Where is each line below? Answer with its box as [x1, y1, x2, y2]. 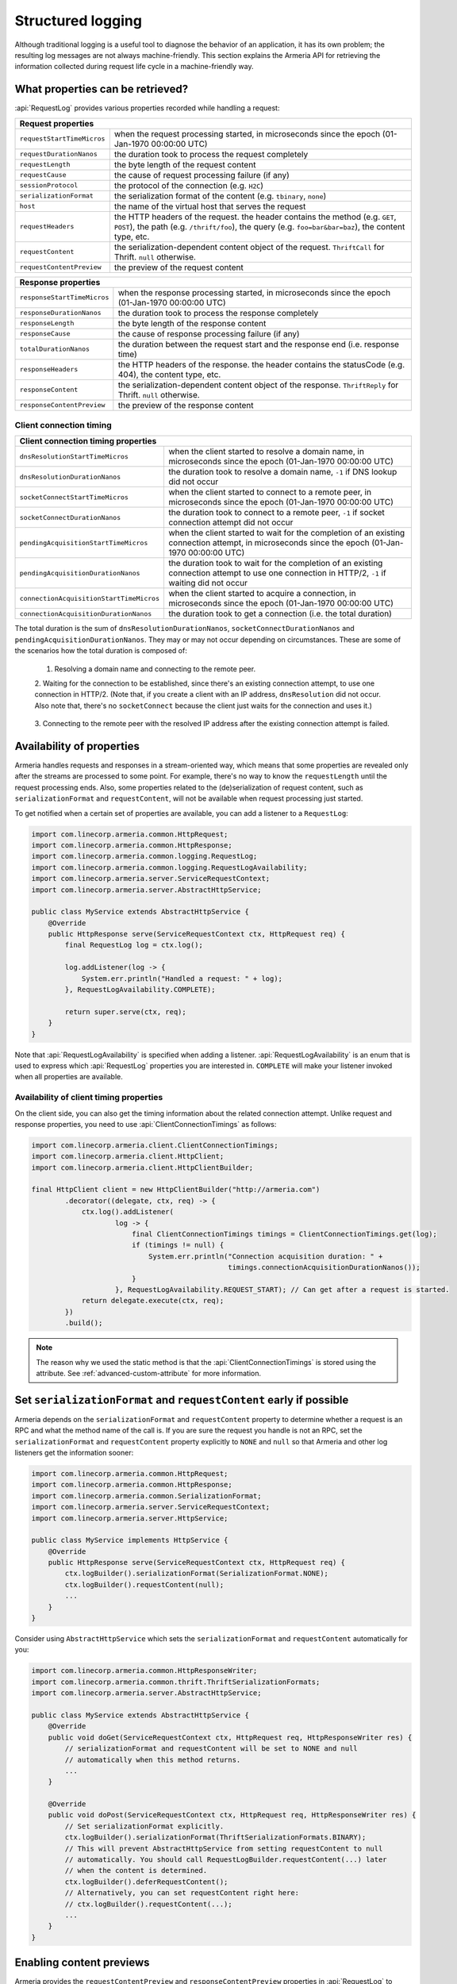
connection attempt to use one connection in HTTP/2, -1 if [167, 567, 386, 579]
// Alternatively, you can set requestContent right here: [64, 1889, 300, 1897]
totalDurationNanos [19, 345, 90, 353]
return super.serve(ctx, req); [64, 1007, 186, 1016]
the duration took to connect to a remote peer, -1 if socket [167, 507, 385, 518]
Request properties [19, 117, 94, 129]
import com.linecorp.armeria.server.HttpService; [31, 1513, 228, 1523]
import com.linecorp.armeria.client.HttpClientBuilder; [31, 1163, 254, 1172]
